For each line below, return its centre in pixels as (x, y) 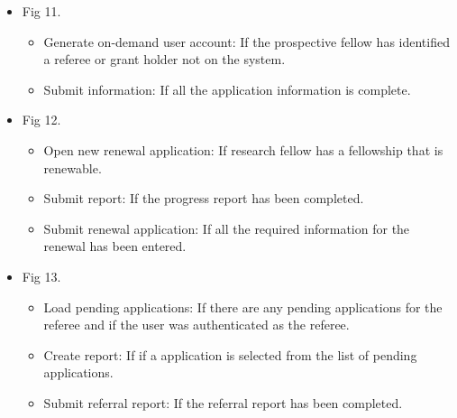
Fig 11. (41, 11)
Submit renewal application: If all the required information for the (227, 228)
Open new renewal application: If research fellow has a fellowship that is (243, 149)
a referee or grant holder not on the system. (165, 59)
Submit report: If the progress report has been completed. (204, 198)
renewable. (73, 167)
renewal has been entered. (115, 246)
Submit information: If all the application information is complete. (227, 89)
